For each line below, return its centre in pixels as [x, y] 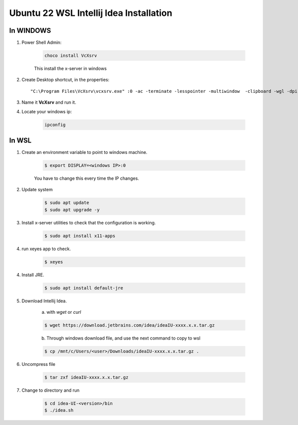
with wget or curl [64, 312]
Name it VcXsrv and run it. [49, 102]
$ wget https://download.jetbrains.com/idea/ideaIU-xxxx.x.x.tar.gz [130, 325]
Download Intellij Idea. [44, 301]
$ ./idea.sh [59, 410]
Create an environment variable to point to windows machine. [84, 152]
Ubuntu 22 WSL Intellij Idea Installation [91, 13]
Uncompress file [38, 364]
